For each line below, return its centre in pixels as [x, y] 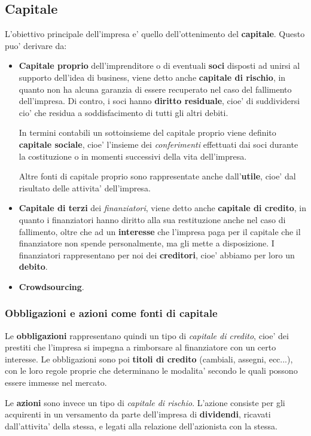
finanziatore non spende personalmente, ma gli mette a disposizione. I [147, 243]
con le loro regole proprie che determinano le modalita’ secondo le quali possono [151, 371]
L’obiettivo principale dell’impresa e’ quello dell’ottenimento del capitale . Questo [155, 34]
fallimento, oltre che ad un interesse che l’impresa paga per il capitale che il [160, 231]
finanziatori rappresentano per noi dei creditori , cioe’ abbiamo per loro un [157, 254]
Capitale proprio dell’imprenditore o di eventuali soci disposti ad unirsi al [159, 65]
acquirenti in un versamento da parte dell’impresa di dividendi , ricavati [138, 414]
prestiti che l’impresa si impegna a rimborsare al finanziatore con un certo [141, 347]
